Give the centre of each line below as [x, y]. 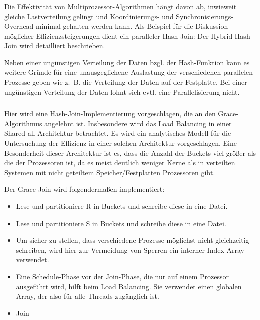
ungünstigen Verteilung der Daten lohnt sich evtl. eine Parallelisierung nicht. [122, 92]
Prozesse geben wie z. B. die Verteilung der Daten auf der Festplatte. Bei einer [126, 82]
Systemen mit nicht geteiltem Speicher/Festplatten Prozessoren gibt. [110, 172]
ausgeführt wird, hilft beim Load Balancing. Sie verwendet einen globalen [129, 286]
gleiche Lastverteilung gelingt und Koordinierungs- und [89, 16]
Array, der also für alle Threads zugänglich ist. [87, 296]
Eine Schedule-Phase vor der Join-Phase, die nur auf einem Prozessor [122, 276]
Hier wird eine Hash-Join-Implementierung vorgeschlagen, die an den [110, 113]
